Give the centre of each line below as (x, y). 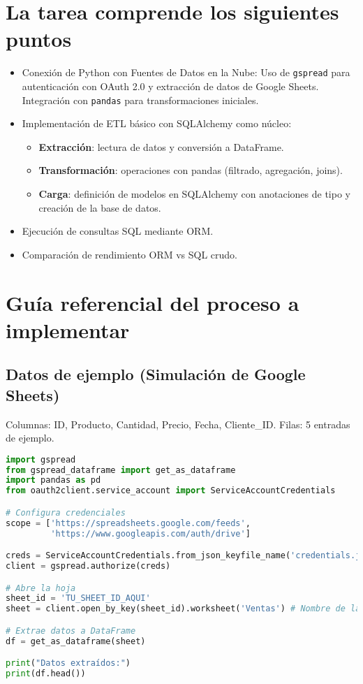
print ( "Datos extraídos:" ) (68, 663)
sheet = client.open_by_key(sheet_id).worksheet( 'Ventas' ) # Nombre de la (183, 609)
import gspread (41, 459)
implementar (68, 329)
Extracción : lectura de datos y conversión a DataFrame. (161, 146)
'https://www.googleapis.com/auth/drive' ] (150, 533)
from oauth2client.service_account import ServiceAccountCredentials (171, 491)
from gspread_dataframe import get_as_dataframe (121, 470)
